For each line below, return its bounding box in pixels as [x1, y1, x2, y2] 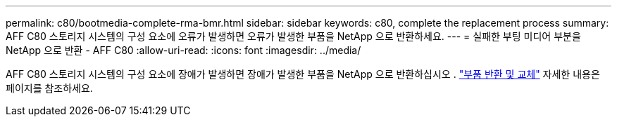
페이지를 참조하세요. [6, 82, 93, 94]
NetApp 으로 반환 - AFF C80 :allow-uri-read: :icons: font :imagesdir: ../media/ [6, 44, 361, 56]
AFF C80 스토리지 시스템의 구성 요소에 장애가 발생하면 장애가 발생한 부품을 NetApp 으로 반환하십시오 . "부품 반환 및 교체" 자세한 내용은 [6, 68, 600, 80]
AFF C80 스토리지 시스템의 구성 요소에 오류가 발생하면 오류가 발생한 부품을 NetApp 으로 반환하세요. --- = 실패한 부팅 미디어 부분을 [6, 30, 581, 42]
